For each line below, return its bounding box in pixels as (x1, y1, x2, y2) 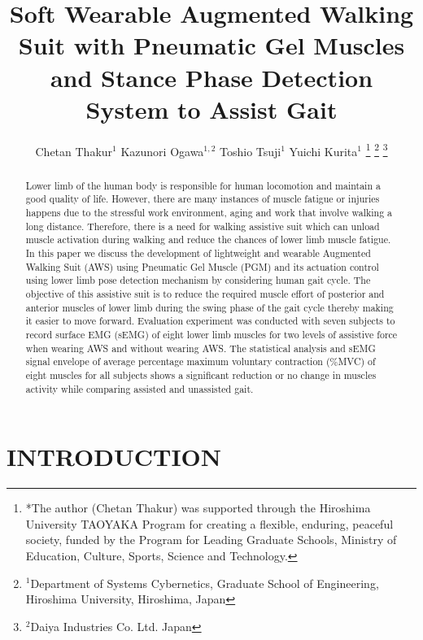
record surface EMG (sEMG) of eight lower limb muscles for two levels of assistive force (25, 327, 398, 341)
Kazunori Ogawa (120, 142, 204, 159)
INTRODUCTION (7, 440, 222, 473)
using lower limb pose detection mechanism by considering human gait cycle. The (25, 273, 371, 287)
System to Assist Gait (85, 92, 338, 125)
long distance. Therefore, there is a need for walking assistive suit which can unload (25, 219, 380, 233)
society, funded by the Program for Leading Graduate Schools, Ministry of (25, 531, 397, 548)
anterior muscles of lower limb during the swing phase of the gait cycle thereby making (25, 300, 394, 314)
